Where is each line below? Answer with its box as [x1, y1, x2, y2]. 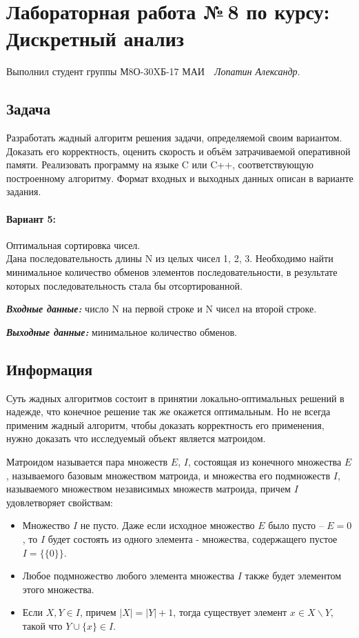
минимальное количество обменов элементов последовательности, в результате [6, 265, 338, 279]
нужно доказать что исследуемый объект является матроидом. [6, 431, 266, 446]
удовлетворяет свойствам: [6, 495, 113, 509]
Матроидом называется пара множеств [6, 455, 168, 469]
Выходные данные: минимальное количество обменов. [6, 324, 237, 339]
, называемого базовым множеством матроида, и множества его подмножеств [6, 468, 331, 482]
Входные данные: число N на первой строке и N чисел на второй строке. [6, 301, 317, 316]
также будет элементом [245, 568, 342, 583]
